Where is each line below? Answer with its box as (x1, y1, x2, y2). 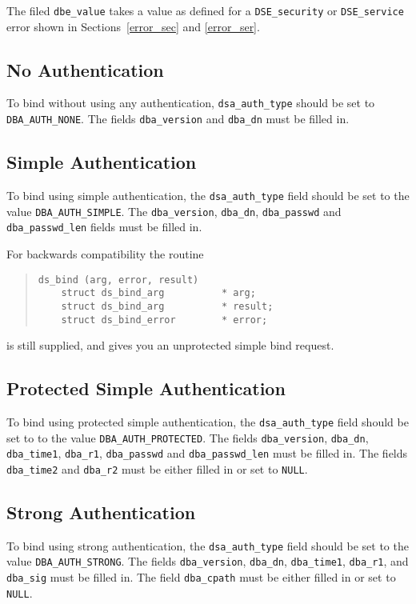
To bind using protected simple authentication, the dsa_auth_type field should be (6, 413, 409, 430)
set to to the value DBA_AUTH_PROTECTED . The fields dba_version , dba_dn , (6, 429, 369, 446)
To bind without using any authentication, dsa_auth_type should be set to (6, 94, 375, 111)
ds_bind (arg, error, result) (38, 274, 199, 286)
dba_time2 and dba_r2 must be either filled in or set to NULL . (6, 460, 308, 477)
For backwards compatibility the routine (6, 245, 204, 262)
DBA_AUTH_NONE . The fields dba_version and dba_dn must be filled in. (6, 110, 350, 127)
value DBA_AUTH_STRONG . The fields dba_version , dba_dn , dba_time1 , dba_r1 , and (6, 553, 409, 570)
